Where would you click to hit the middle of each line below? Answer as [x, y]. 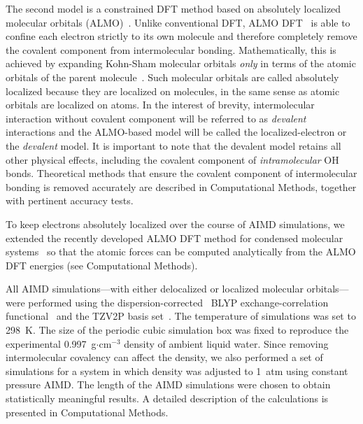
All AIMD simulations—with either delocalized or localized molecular [155, 289]
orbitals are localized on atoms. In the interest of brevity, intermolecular [160, 105]
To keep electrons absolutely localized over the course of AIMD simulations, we [175, 224]
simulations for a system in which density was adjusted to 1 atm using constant [177, 370]
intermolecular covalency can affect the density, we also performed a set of [164, 357]
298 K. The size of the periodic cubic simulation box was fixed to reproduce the [177, 330]
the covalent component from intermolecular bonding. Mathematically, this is [171, 49]
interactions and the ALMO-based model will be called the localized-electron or [176, 132]
